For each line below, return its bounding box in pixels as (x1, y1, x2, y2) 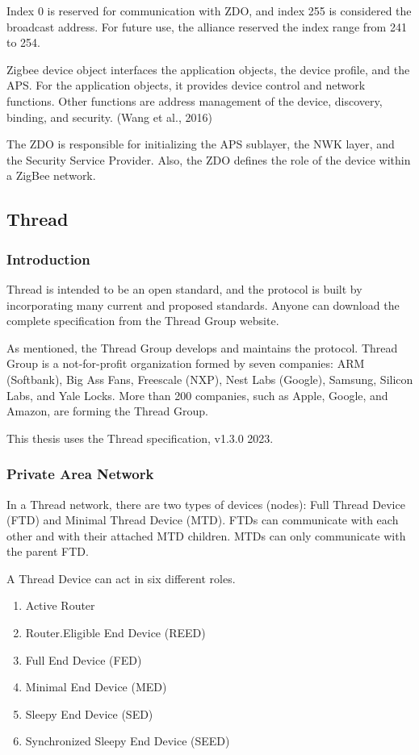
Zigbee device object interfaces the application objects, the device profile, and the (6, 60, 410, 77)
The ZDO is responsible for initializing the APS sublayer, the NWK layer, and (6, 136, 395, 152)
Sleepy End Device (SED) (25, 705, 153, 722)
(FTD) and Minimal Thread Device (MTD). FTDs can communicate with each (6, 511, 399, 528)
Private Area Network (6, 464, 154, 484)
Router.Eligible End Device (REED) (25, 624, 206, 641)
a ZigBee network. (6, 167, 96, 184)
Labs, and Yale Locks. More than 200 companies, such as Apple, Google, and (6, 386, 388, 403)
